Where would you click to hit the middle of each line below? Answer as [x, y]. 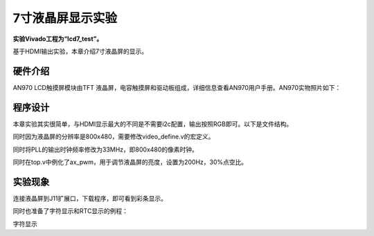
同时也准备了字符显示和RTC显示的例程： [70, 211]
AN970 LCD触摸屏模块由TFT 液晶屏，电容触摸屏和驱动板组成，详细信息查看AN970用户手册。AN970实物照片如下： [177, 87]
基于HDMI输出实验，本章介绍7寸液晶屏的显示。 [80, 51]
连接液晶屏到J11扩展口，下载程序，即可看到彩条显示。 [90, 198]
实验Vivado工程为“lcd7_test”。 [58, 39]
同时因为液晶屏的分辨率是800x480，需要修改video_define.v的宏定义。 [114, 137]
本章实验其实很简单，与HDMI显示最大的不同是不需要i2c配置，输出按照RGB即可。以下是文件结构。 [153, 124]
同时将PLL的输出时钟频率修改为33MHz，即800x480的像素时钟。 [106, 149]
